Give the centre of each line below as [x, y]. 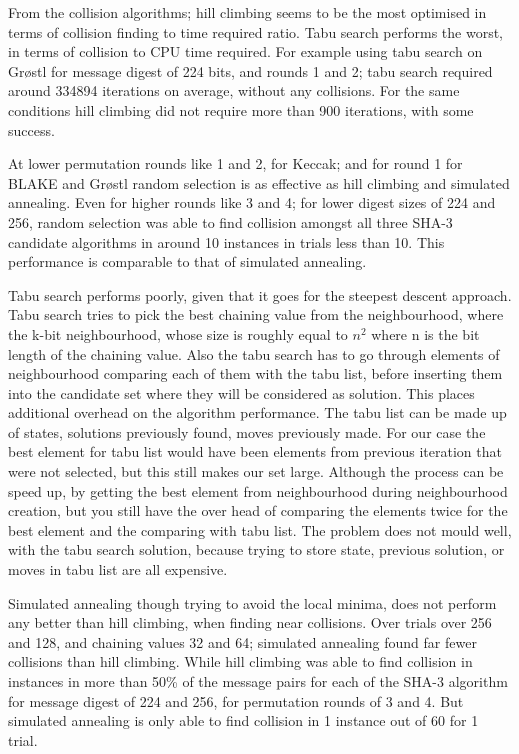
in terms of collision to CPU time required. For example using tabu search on [245, 51]
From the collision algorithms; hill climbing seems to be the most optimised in [247, 12]
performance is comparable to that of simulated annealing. [187, 261]
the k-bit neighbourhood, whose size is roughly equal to [178, 333]
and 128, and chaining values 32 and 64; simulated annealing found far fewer [242, 641]
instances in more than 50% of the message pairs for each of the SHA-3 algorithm [258, 681]
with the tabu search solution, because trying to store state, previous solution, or [256, 549]
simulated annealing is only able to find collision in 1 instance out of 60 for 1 [243, 720]
